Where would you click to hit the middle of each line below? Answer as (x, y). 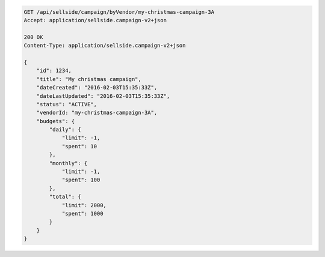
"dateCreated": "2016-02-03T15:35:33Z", (97, 88)
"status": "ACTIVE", (67, 104)
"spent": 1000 (82, 213)
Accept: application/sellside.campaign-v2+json (95, 20)
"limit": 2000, (84, 205)
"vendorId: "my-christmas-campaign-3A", (97, 113)
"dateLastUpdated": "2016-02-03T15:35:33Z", (103, 96)
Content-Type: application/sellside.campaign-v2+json (105, 46)
